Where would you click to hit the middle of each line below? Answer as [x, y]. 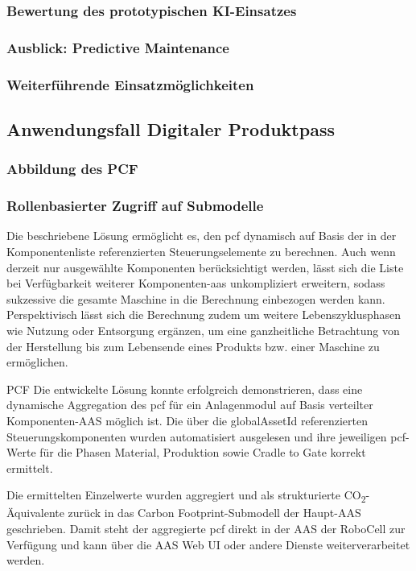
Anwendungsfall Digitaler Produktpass [171, 128]
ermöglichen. [37, 362]
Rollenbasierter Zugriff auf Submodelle [135, 206]
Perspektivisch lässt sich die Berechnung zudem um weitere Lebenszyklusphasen [204, 314]
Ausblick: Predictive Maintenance [118, 47]
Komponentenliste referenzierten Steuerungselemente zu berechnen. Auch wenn [201, 251]
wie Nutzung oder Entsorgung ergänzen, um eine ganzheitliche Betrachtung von [203, 330]
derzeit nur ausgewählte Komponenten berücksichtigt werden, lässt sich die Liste [205, 267]
